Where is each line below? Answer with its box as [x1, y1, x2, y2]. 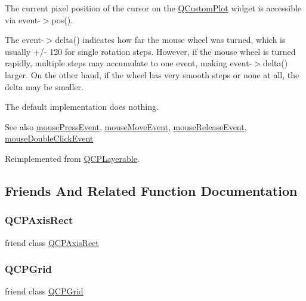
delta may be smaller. [5, 80, 84, 93]
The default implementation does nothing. [5, 100, 159, 113]
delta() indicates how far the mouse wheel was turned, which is [55, 33, 286, 46]
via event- [5, 13, 41, 26]
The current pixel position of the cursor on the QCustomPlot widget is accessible [5, 2, 302, 14]
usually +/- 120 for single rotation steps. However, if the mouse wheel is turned [5, 45, 296, 57]
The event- [5, 33, 44, 46]
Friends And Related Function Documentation [5, 181, 298, 199]
